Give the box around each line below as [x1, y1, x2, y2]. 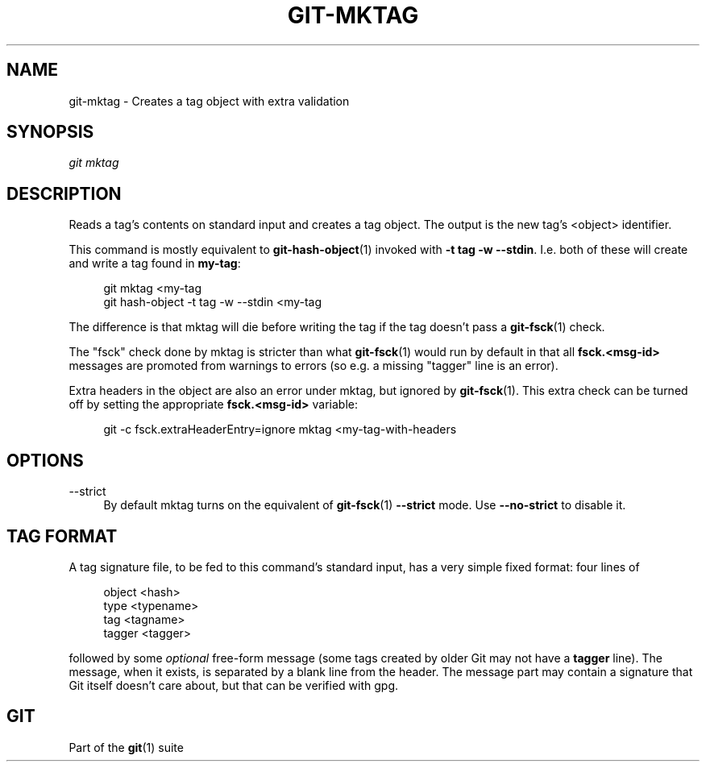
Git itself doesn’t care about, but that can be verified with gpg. [69, 678, 399, 692]
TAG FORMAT [6, 525, 118, 546]
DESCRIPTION [6, 183, 122, 204]
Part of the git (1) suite [69, 740, 184, 754]
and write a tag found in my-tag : [69, 256, 241, 271]
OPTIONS [6, 450, 84, 471]
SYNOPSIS [6, 122, 94, 143]
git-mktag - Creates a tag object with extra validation [69, 93, 350, 108]
